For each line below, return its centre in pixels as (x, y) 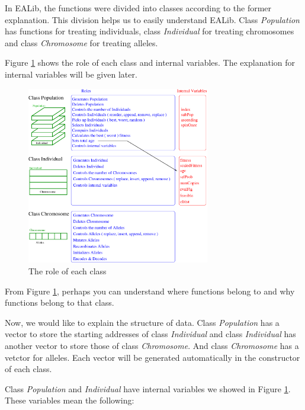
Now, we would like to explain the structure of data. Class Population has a (142, 322)
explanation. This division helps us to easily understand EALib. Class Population (152, 19)
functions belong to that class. (60, 302)
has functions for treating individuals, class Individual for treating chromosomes (150, 31)
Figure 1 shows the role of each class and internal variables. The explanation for (150, 63)
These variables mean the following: (70, 400)
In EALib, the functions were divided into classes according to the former (138, 8)
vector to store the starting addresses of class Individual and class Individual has (150, 334)
